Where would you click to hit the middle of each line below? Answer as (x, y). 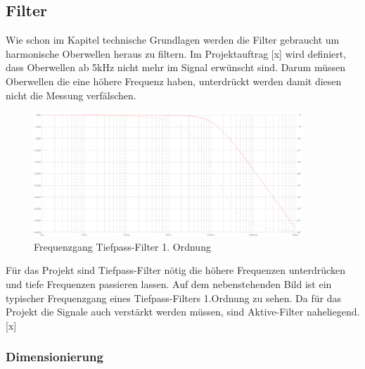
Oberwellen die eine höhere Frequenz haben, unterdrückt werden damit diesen (174, 81)
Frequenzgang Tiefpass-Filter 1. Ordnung (122, 246)
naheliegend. (333, 312)
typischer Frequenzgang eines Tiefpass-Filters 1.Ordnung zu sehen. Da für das (173, 298)
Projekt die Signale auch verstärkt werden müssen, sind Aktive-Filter (155, 312)
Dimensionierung (55, 357)
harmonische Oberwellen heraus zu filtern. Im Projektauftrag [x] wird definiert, (176, 53)
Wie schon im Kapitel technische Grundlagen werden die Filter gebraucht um (173, 40)
